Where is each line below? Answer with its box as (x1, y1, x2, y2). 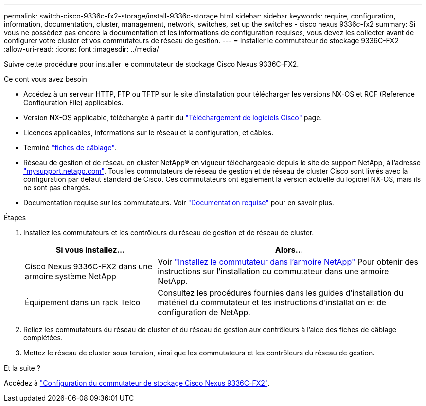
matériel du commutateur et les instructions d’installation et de (158, 298, 386, 307)
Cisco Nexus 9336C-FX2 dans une (25, 262, 153, 271)
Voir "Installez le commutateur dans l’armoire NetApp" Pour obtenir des (158, 257, 418, 266)
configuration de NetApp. (158, 307, 250, 317)
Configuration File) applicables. (23, 98, 124, 106)
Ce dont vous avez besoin (4, 75, 87, 83)
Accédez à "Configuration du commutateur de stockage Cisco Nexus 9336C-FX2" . (4, 379, 270, 387)
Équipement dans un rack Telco (25, 298, 141, 307)
